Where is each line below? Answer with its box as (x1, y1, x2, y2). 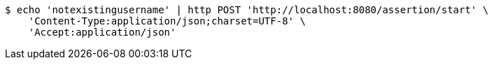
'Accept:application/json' (28, 27, 176, 38)
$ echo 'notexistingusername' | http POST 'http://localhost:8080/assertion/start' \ (5, 4, 489, 15)
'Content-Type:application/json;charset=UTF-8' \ (28, 15, 306, 27)
